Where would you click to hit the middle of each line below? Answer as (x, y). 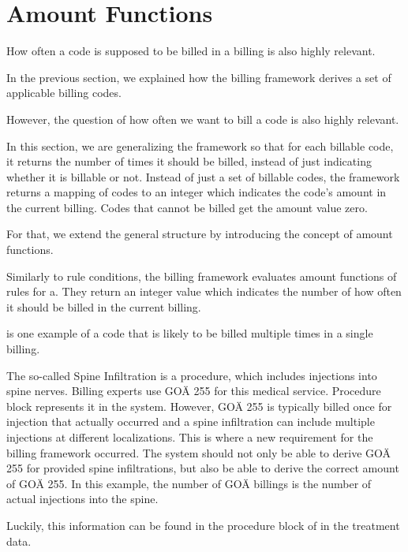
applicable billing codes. (64, 93)
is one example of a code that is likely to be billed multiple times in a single (190, 333)
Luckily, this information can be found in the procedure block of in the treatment (203, 525)
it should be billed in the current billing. (104, 306)
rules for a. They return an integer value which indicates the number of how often (204, 291)
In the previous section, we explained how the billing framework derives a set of (199, 77)
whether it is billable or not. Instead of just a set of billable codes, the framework (203, 176)
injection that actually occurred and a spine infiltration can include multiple (191, 421)
